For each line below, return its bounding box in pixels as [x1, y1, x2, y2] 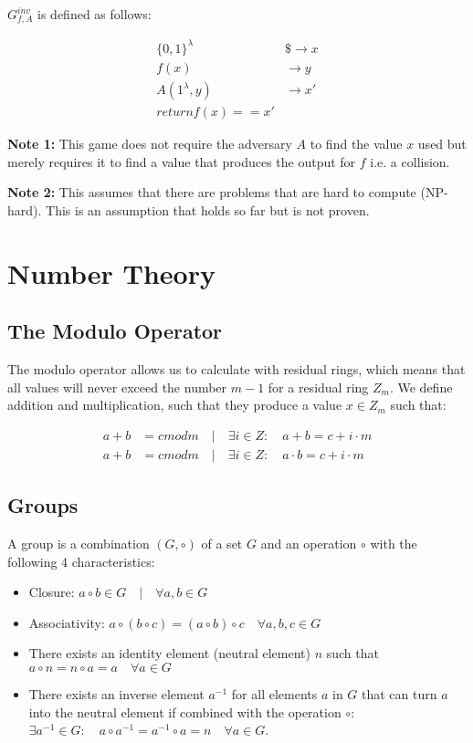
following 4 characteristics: [7, 551, 155, 570]
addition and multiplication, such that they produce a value [7, 395, 342, 414]
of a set [201, 534, 243, 553]
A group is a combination [7, 534, 150, 553]
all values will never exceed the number [7, 377, 227, 396]
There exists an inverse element [28, 685, 205, 704]
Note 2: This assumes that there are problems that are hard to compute [7, 183, 416, 202]
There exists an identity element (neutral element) [28, 644, 310, 663]
